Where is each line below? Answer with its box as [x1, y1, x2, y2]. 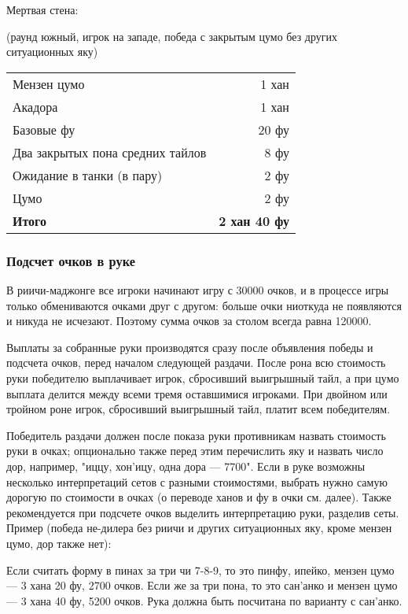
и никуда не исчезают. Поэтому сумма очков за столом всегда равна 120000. [6, 313, 372, 329]
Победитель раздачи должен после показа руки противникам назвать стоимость [6, 427, 386, 443]
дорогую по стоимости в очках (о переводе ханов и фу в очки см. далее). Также [6, 489, 391, 505]
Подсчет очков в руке [6, 250, 135, 270]
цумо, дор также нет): [6, 534, 112, 551]
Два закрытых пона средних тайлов [13, 142, 207, 161]
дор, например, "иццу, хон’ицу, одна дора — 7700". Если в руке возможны [6, 457, 366, 474]
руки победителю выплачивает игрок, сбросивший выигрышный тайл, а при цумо [6, 369, 399, 386]
